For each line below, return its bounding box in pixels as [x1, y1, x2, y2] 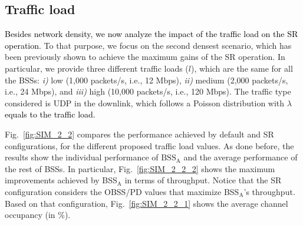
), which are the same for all [191, 62, 293, 74]
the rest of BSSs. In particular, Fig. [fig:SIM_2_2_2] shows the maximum [5, 162, 275, 174]
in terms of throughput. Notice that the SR [124, 174, 282, 186]
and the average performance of [183, 151, 298, 163]
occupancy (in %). [5, 209, 71, 221]
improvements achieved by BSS [5, 174, 117, 186]
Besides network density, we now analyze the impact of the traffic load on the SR [5, 28, 298, 40]
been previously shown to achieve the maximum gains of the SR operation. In [5, 51, 285, 63]
